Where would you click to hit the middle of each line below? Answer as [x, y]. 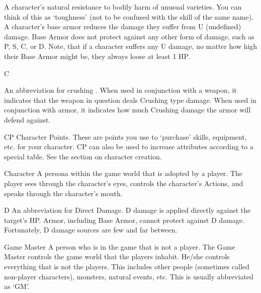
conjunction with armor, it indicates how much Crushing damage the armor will [127, 110]
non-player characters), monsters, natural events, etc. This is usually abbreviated [129, 276]
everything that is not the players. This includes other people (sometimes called [127, 267]
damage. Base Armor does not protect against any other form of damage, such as [129, 36]
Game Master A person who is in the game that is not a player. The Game [120, 246]
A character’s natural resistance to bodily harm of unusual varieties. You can [123, 7]
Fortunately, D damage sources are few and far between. [91, 230]
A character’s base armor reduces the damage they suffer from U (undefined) [123, 26]
